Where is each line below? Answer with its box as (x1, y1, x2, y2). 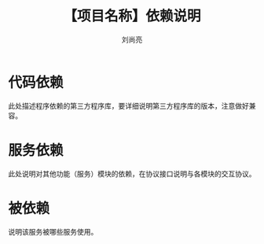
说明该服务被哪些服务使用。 (8, 227, 98, 236)
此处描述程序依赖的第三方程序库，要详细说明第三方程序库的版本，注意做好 (8, 101, 249, 110)
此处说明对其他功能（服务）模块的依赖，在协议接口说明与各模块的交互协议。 (8, 168, 256, 178)
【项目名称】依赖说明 (62, 7, 201, 25)
